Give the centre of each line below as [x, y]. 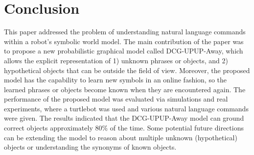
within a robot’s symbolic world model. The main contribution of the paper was [124, 41]
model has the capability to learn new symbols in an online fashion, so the [115, 80]
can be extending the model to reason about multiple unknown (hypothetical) [121, 137]
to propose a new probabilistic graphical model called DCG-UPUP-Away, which [124, 51]
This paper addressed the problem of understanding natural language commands [125, 32]
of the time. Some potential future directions [177, 128]
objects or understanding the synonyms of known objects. [90, 147]
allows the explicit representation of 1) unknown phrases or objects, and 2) [116, 60]
